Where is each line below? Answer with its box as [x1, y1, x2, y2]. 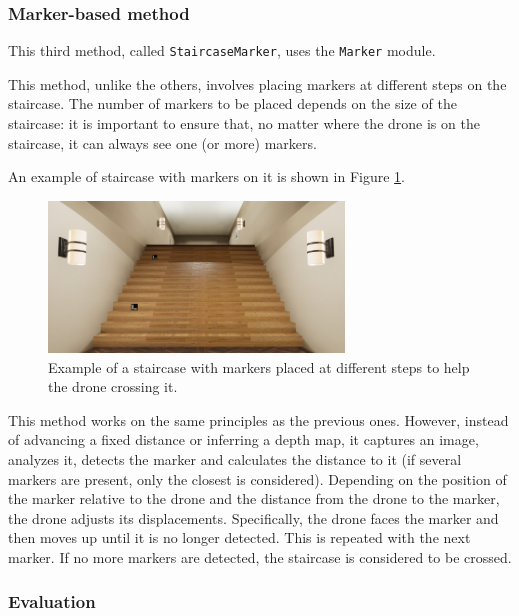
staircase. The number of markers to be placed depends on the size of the [8, 93, 457, 114]
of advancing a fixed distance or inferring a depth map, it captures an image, [8, 429, 479, 450]
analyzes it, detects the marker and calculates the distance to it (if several [8, 448, 462, 469]
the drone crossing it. [48, 376, 178, 397]
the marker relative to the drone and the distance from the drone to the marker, [8, 488, 500, 509]
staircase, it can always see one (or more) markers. [8, 132, 317, 153]
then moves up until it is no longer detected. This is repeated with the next [8, 527, 471, 548]
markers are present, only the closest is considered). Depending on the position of [8, 468, 507, 489]
